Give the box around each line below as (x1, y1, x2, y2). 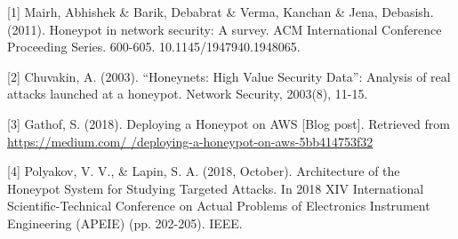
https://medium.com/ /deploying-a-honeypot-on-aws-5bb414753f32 (7, 131, 374, 150)
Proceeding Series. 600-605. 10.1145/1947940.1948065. (7, 37, 301, 56)
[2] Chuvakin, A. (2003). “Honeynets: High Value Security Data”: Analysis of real (7, 67, 451, 85)
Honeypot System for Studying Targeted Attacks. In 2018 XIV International (7, 179, 424, 197)
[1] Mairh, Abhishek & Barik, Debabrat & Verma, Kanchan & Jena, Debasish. (7, 3, 434, 20)
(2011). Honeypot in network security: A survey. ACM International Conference (7, 20, 442, 38)
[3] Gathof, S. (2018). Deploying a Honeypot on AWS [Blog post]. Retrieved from (7, 114, 450, 132)
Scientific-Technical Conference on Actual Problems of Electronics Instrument (7, 196, 430, 215)
